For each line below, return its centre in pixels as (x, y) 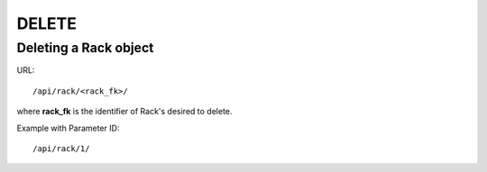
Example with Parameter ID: (68, 128)
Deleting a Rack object (85, 48)
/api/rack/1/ (61, 148)
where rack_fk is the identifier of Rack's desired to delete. (124, 112)
